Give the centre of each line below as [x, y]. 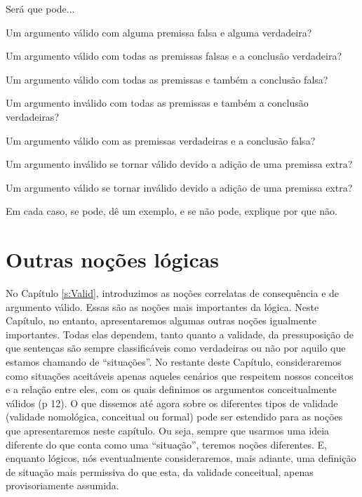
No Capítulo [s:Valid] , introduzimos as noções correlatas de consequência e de [173, 293]
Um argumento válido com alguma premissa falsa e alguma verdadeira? [159, 32]
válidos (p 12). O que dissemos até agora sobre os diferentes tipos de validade [172, 403]
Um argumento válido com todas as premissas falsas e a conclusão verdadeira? [174, 56]
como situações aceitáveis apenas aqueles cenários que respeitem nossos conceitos [180, 375]
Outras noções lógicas [113, 259]
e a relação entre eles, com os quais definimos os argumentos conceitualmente [171, 389]
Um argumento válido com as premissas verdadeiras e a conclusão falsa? [161, 140]
